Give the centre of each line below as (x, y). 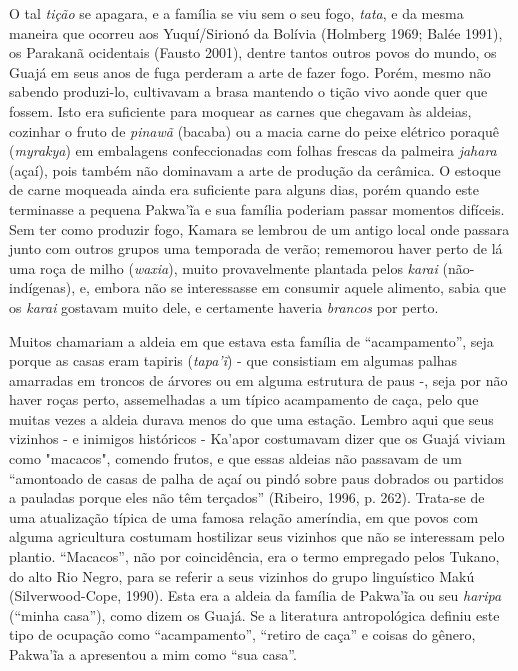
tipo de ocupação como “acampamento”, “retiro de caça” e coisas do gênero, (242, 634)
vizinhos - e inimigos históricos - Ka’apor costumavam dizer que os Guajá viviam (257, 438)
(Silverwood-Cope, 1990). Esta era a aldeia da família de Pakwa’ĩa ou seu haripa (255, 595)
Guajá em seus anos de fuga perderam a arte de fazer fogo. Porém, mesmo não (250, 71)
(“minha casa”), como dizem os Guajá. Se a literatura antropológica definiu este (254, 614)
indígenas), (42, 287)
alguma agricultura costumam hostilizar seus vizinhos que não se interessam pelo (257, 536)
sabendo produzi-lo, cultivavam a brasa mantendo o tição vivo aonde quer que (248, 91)
